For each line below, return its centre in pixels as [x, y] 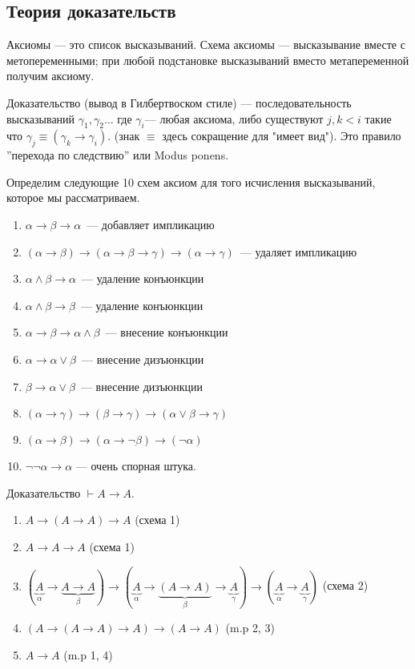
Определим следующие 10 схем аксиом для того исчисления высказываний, [191, 181]
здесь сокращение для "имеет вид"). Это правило [282, 136]
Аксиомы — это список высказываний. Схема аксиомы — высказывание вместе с [206, 44]
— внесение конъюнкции [167, 332]
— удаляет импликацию [298, 251]
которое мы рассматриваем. [73, 197]
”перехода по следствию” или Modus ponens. [118, 155]
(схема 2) [345, 585]
